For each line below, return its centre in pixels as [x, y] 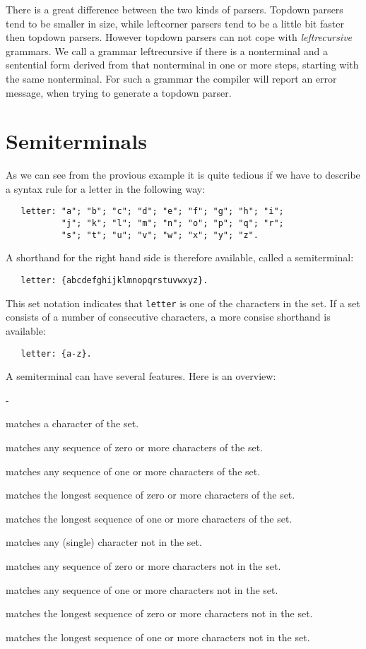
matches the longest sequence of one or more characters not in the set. [158, 637]
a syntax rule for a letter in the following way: [106, 188]
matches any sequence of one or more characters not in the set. [142, 589]
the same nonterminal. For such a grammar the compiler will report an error [171, 78]
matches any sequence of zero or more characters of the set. [135, 447]
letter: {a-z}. [56, 353]
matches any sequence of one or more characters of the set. [133, 471]
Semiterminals [76, 141]
